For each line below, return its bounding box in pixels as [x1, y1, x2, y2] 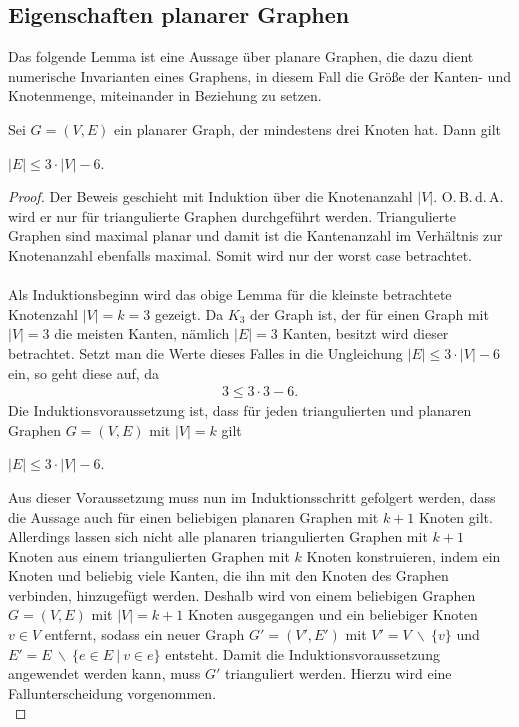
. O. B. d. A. [433, 186, 504, 207]
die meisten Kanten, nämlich [54, 323, 230, 344]
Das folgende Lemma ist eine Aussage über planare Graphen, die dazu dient [8, 46, 474, 67]
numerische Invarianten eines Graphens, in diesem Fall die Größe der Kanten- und [8, 65, 511, 86]
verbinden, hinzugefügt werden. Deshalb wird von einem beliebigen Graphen [8, 584, 476, 605]
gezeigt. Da [154, 303, 224, 324]
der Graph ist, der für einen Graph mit [250, 303, 489, 324]
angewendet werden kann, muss [8, 663, 201, 684]
